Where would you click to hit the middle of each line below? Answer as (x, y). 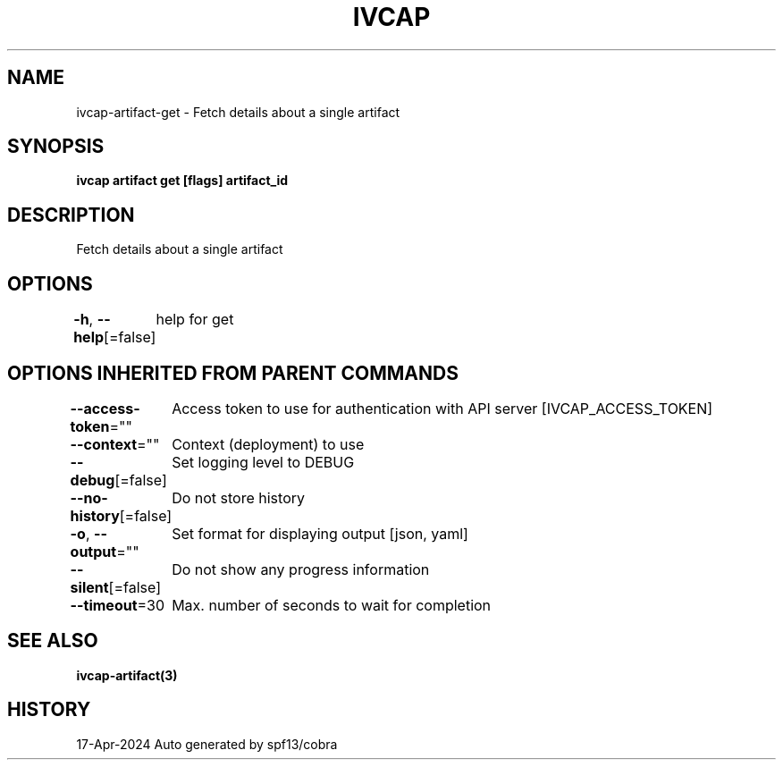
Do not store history (238, 497)
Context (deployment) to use (268, 444)
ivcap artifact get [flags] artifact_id (182, 181)
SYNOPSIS (56, 147)
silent (89, 587)
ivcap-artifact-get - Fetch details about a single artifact (238, 112)
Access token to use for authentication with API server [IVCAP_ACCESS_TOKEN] (442, 408)
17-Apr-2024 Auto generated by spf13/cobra (207, 744)
